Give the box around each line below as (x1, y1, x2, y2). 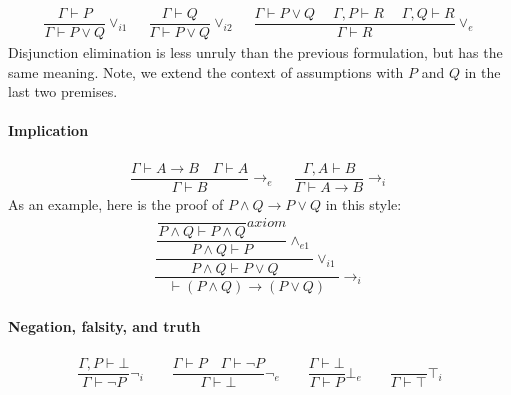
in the (464, 61, 501, 82)
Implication (8, 120, 89, 141)
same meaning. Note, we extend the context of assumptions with (8, 61, 404, 82)
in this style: (325, 193, 402, 214)
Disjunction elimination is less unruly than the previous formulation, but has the (8, 42, 503, 63)
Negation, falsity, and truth (8, 316, 201, 337)
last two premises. (8, 81, 118, 102)
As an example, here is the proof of (8, 193, 224, 214)
